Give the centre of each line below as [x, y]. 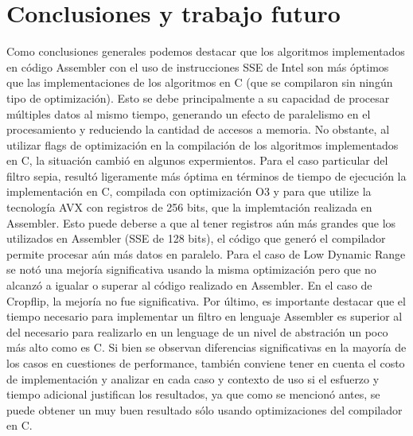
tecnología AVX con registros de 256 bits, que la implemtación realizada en [189, 207]
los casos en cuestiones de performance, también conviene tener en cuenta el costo [206, 363]
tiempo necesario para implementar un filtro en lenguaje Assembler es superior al [205, 316]
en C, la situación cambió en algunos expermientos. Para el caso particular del [197, 160]
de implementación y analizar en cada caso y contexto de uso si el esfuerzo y [193, 378]
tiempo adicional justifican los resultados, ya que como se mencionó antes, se [193, 394]
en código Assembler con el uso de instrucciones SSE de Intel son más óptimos [198, 66]
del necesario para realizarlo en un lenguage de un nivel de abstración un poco [197, 331]
